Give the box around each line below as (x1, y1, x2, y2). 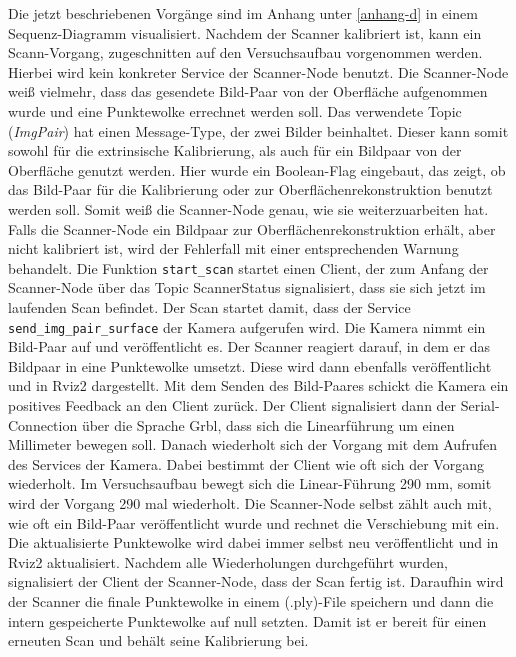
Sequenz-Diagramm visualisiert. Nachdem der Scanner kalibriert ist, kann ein (8, 22, 482, 43)
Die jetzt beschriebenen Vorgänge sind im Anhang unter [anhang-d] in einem (8, 3, 478, 23)
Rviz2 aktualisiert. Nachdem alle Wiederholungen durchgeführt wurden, (8, 551, 448, 572)
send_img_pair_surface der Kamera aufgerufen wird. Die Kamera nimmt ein (8, 316, 486, 337)
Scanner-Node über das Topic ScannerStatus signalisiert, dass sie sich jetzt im (8, 277, 486, 298)
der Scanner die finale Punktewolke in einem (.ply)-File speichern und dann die (8, 590, 494, 611)
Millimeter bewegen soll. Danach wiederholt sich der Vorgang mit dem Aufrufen (8, 434, 497, 455)
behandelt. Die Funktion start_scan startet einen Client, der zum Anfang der (8, 257, 489, 278)
